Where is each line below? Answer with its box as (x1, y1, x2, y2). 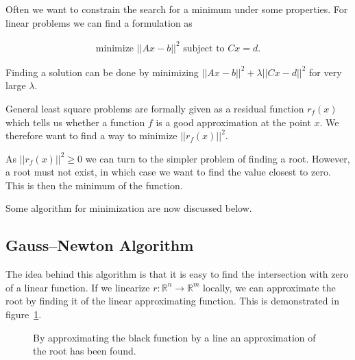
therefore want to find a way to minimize (5, 128, 177, 143)
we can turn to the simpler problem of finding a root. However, (85, 151, 350, 165)
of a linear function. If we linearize (5, 280, 150, 294)
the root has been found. (33, 344, 136, 358)
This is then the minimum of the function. (5, 178, 183, 192)
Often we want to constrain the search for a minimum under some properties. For (5, 2, 348, 16)
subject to (183, 43, 225, 53)
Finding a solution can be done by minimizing (5, 64, 199, 79)
